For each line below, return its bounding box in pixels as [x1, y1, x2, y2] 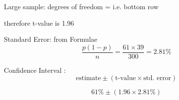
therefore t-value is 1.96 [4, 17, 74, 28]
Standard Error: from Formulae [4, 34, 98, 44]
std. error [143, 75, 171, 82]
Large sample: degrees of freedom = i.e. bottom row [4, 1, 159, 11]
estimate [76, 75, 101, 82]
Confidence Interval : [4, 65, 66, 75]
